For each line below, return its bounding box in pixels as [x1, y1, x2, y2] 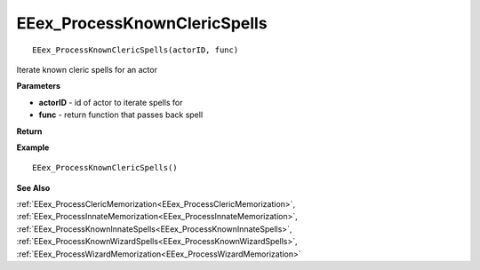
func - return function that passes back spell [38, 109, 204, 120]
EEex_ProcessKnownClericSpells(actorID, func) [32, 44, 239, 55]
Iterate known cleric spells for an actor [16, 64, 157, 75]
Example [16, 142, 50, 153]
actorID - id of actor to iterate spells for [38, 97, 183, 107]
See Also [16, 182, 51, 193]
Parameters [16, 81, 61, 91]
